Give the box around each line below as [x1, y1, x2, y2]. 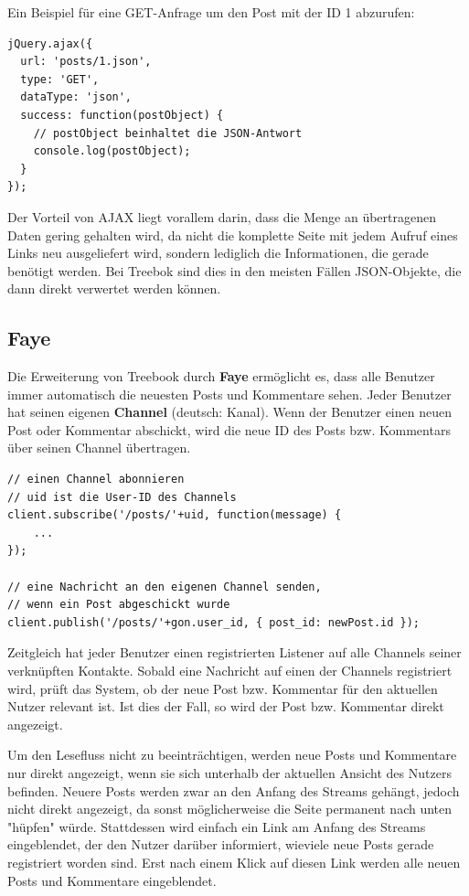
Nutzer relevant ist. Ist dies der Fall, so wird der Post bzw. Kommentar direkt [7, 697, 444, 716]
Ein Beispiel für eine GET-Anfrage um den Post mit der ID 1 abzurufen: [7, 3, 415, 21]
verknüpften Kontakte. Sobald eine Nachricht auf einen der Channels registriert [7, 661, 453, 680]
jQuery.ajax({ [7, 37, 93, 50]
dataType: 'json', [20, 91, 133, 104]
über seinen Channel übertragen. [7, 438, 191, 457]
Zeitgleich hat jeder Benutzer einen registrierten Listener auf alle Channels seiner [7, 643, 462, 662]
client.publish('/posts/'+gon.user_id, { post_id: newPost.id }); [7, 615, 421, 629]
